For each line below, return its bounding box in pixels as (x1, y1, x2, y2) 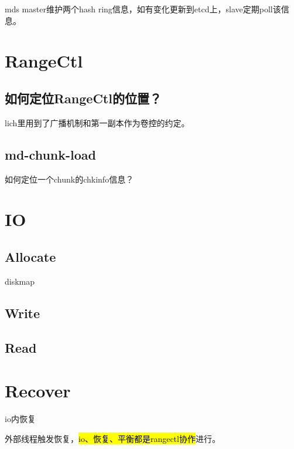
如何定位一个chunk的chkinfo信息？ (5, 173, 134, 185)
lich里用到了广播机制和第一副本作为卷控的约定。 (5, 116, 190, 129)
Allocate (5, 247, 56, 265)
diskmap (5, 275, 35, 287)
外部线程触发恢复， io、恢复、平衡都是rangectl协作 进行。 (5, 432, 220, 444)
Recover (5, 379, 71, 403)
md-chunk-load (5, 145, 96, 163)
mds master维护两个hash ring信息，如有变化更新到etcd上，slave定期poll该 (5, 3, 281, 15)
